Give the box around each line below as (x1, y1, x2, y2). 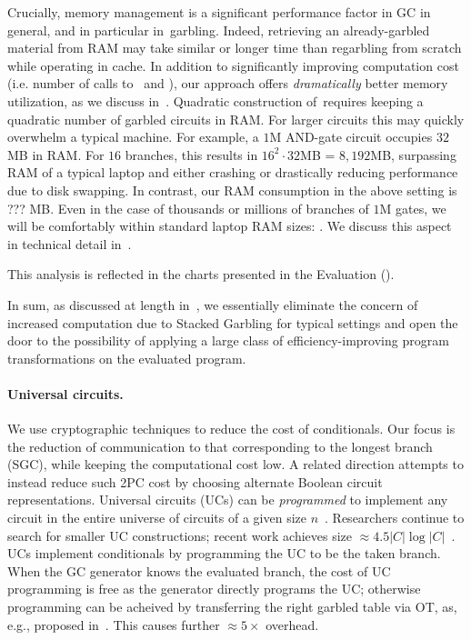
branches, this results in (125, 145, 258, 164)
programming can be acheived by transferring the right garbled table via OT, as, (7, 597, 457, 616)
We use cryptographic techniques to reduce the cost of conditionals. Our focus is (7, 419, 456, 438)
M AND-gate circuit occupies (269, 127, 433, 146)
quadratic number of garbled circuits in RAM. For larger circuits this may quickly (7, 109, 465, 128)
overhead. (266, 615, 319, 634)
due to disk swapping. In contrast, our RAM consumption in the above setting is (7, 180, 457, 199)
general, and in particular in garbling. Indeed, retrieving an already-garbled (7, 20, 430, 39)
